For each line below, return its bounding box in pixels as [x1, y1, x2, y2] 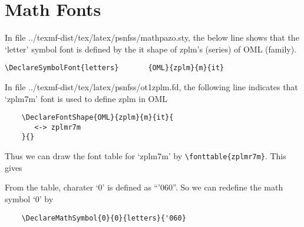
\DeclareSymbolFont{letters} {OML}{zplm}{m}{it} [5, 64, 224, 73]
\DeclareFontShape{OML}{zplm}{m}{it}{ [21, 113, 174, 122]
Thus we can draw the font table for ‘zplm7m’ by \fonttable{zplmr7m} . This [5, 150, 286, 162]
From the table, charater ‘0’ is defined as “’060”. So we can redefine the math [5, 181, 283, 193]
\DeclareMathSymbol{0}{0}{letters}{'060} [21, 213, 186, 222]
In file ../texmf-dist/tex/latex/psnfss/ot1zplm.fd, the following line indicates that [5, 80, 298, 93]
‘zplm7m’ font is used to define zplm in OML [5, 92, 168, 104]
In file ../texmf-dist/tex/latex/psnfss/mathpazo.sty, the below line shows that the [5, 31, 299, 44]
